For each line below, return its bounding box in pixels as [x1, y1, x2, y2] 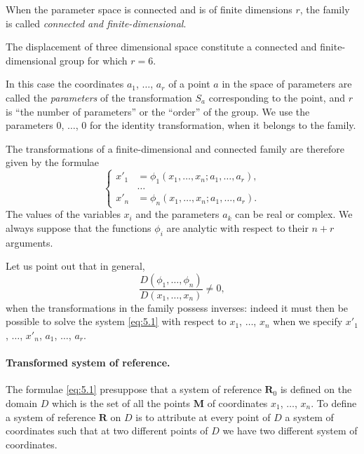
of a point [168, 76, 210, 91]
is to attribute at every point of [135, 409, 271, 424]
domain [6, 395, 38, 410]
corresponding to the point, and [208, 90, 345, 104]
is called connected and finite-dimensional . [6, 15, 187, 30]
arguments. [6, 235, 53, 249]
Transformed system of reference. [6, 355, 170, 370]
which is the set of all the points [52, 395, 191, 410]
